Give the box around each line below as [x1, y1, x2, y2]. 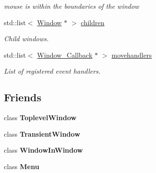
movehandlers [111, 49, 152, 60]
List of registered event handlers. [4, 66, 101, 76]
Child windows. [4, 33, 49, 44]
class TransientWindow [4, 128, 80, 139]
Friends [4, 90, 42, 105]
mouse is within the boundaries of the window [4, 1, 139, 11]
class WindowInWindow [4, 145, 83, 155]
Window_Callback [37, 49, 93, 60]
